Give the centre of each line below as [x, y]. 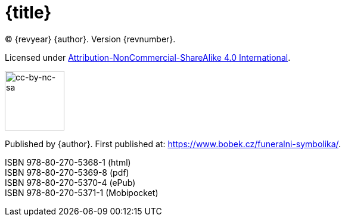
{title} [28, 13]
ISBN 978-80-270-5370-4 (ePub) [70, 182]
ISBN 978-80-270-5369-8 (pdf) [67, 172]
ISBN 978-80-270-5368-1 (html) [68, 162]
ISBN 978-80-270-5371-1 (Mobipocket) [82, 192]
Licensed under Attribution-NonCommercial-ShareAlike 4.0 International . [148, 57]
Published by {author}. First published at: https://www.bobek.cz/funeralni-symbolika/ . [173, 144]
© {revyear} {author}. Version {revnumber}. [90, 39]
